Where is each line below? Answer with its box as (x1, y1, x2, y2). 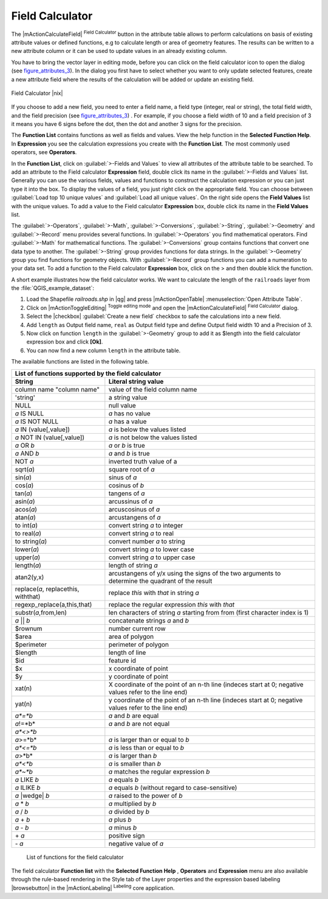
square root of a (108, 465, 155, 473)
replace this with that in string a (108, 588, 200, 597)
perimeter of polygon (108, 640, 169, 649)
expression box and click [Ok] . (26, 338, 103, 345)
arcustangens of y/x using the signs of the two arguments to (108, 569, 281, 577)
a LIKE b (15, 775, 39, 784)
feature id (108, 656, 137, 665)
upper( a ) (15, 553, 41, 562)
